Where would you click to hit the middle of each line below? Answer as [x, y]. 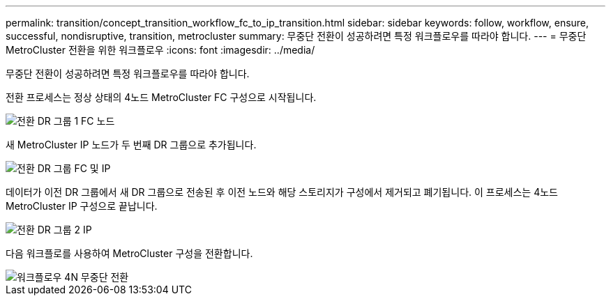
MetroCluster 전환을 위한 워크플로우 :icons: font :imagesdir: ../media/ [160, 50]
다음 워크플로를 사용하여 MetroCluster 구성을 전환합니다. [129, 253]
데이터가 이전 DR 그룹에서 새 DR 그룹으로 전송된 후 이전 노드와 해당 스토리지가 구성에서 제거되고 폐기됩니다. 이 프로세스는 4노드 [282, 192]
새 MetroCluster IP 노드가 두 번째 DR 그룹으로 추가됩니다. [131, 145]
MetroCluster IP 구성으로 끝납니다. [82, 206]
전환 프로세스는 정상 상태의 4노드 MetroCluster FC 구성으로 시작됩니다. [161, 97]
